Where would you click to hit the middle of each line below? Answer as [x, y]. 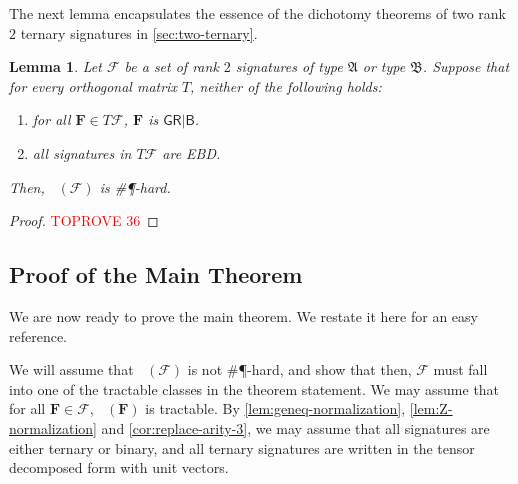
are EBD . [191, 152]
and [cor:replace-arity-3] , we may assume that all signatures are [295, 427]
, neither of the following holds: [286, 85]
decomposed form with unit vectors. [119, 467]
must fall [460, 369]
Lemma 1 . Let [55, 66]
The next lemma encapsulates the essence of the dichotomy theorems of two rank [257, 13]
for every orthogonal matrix [93, 85]
